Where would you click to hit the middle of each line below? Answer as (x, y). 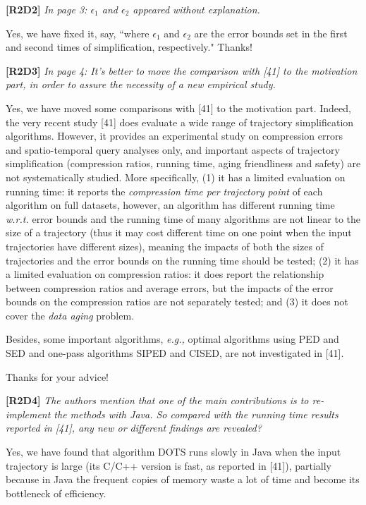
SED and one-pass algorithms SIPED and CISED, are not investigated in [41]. (175, 353)
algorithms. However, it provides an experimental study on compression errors (174, 136)
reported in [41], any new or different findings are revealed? (134, 428)
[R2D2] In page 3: (47, 9)
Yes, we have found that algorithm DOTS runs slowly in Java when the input (173, 452)
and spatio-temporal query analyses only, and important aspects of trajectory (173, 149)
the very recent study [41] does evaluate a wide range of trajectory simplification (180, 122)
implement (28, 414)
